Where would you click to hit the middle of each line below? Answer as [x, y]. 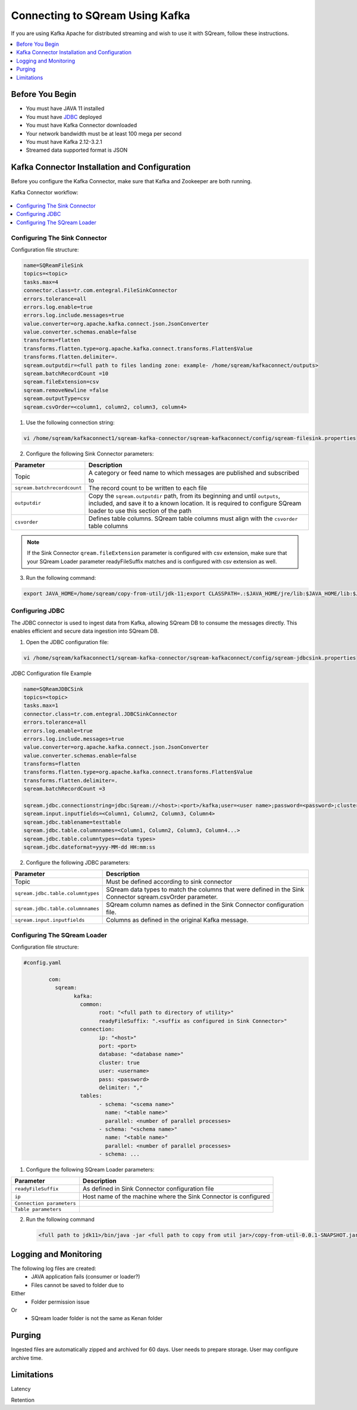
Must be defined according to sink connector [169, 882]
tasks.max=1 [41, 706]
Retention [23, 1400]
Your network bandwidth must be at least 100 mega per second [104, 133]
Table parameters [38, 1209]
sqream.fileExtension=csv [61, 382]
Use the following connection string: [70, 422]
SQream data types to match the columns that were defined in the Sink [205, 890]
